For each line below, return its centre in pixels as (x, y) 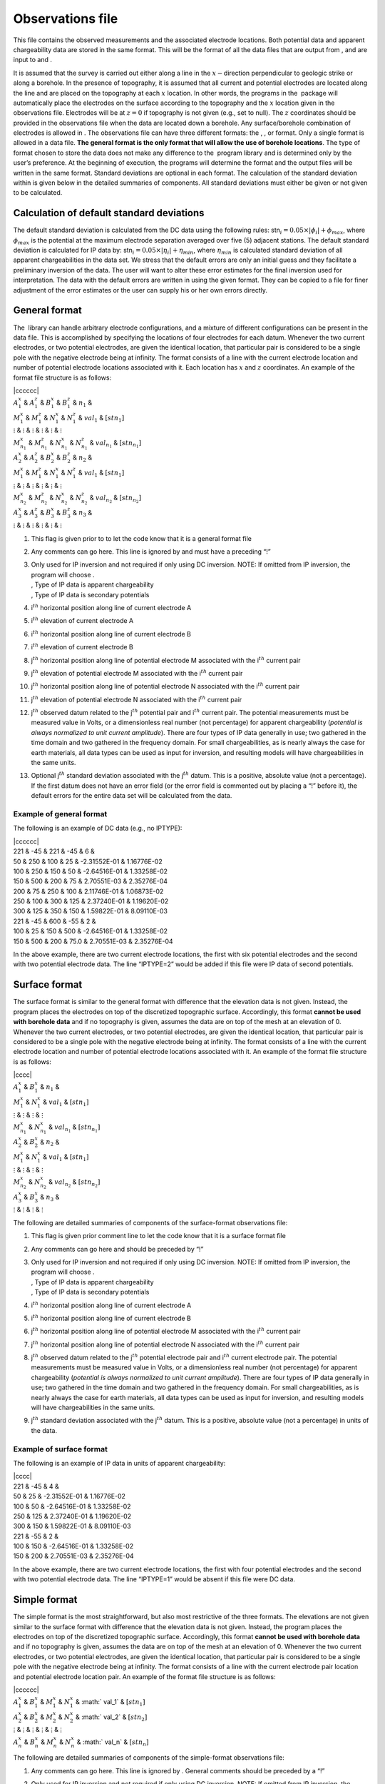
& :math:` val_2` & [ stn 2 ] (111, 1718)
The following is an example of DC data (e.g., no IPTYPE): (98, 828)
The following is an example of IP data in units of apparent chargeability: (119, 1463)
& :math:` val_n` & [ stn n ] (113, 1743)
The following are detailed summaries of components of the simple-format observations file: (149, 1758)
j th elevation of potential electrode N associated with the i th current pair (137, 699)
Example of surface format (61, 1449)
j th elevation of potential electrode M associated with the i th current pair (137, 673)
